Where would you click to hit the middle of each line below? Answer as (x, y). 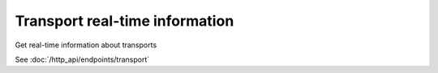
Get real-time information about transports (86, 45)
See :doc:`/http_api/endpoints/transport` (82, 59)
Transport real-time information (125, 21)
